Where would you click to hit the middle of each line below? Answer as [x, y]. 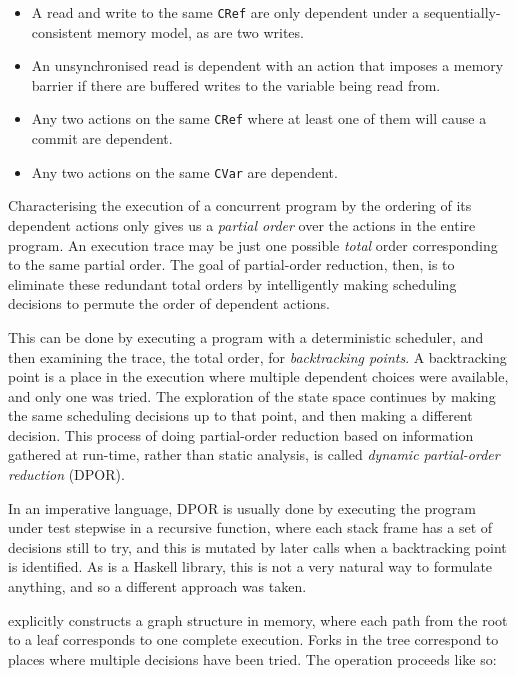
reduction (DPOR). [66, 474]
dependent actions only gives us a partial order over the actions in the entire [242, 224]
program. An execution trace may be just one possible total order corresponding [253, 244]
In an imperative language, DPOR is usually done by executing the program [242, 507]
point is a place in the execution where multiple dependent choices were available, [258, 376]
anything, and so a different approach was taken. [157, 586]
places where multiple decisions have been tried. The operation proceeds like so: [252, 658]
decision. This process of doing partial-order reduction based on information [241, 434]
